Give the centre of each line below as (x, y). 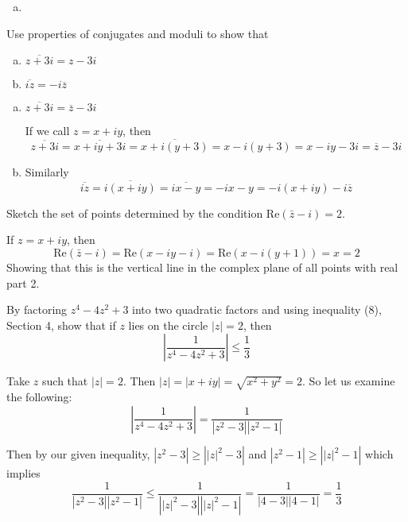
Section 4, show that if (61, 325)
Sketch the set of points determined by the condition (135, 213)
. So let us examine (349, 381)
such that (65, 381)
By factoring (37, 309)
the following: (39, 397)
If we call (47, 131)
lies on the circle (168, 325)
